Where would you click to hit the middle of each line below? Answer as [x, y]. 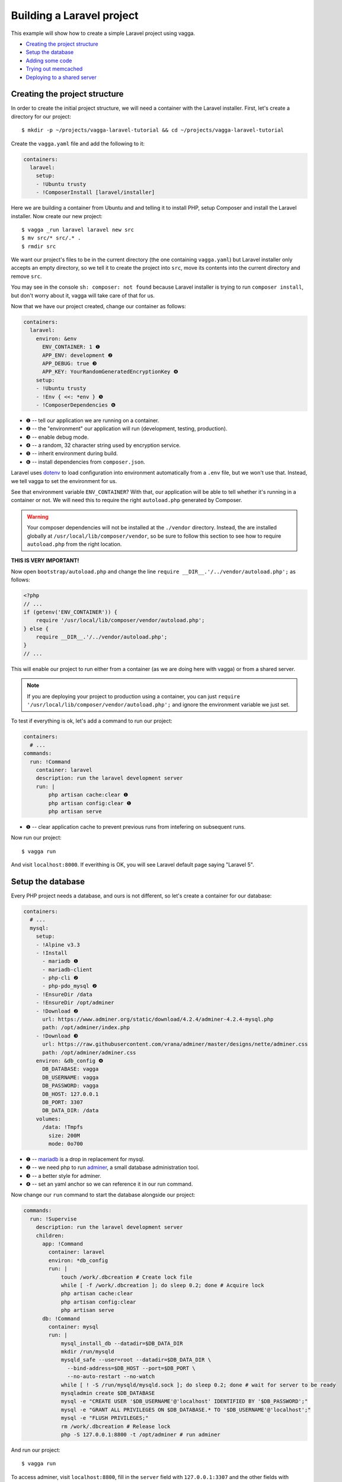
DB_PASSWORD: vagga [71, 1086]
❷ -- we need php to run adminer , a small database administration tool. [113, 1167]
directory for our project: [41, 116]
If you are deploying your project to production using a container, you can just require [133, 696]
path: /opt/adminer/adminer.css [89, 1053]
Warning [38, 516]
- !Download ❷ [57, 1011]
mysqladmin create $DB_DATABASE [108, 1393]
